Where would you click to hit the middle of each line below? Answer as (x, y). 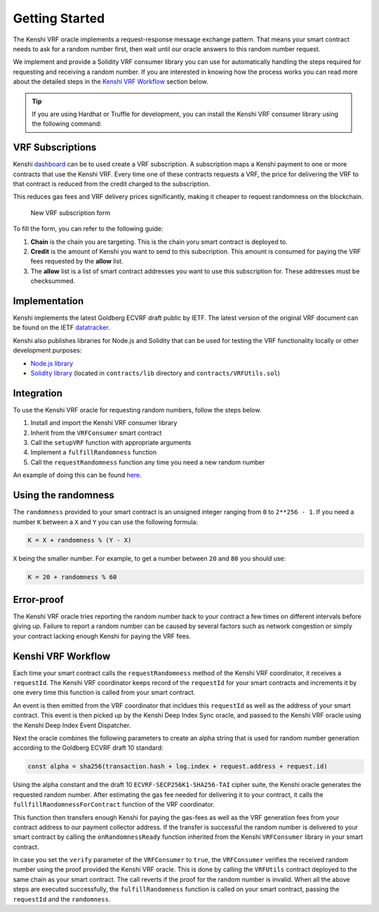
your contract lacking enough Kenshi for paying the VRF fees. (102, 636)
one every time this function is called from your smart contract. (104, 693)
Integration (38, 393)
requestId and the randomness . (62, 899)
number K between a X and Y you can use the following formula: (105, 522)
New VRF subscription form (71, 213)
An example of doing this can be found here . (77, 475)
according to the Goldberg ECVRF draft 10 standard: (88, 748)
